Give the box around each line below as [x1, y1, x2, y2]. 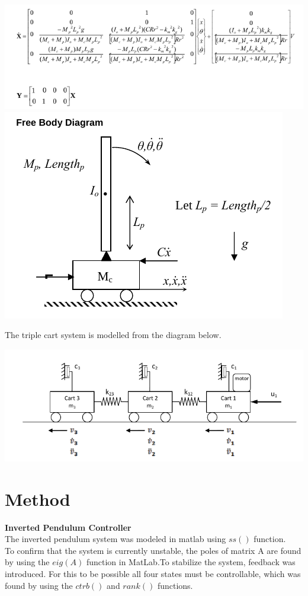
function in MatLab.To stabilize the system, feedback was [86, 556, 296, 568]
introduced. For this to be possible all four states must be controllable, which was [5, 567, 301, 579]
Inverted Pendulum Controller [5, 521, 131, 533]
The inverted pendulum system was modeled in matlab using [5, 533, 226, 545]
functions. [157, 579, 193, 591]
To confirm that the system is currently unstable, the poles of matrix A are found [5, 544, 301, 556]
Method [5, 486, 70, 511]
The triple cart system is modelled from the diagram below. [5, 329, 222, 341]
